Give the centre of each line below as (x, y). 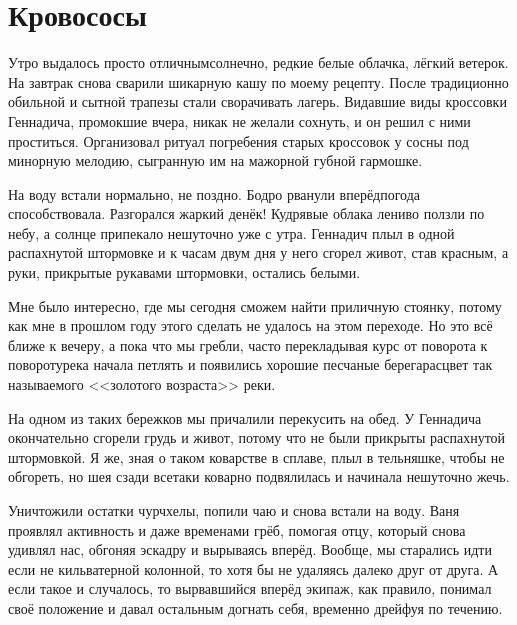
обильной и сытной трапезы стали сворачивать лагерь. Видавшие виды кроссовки (257, 101)
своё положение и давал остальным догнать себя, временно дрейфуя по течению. (255, 607)
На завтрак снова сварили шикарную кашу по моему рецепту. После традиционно (258, 81)
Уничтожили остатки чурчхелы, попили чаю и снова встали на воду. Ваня (234, 510)
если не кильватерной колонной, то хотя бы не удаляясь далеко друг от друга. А (253, 568)
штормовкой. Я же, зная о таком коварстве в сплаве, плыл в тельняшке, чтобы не (256, 456)
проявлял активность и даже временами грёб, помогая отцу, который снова (237, 529)
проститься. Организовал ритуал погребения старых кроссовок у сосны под (238, 140)
